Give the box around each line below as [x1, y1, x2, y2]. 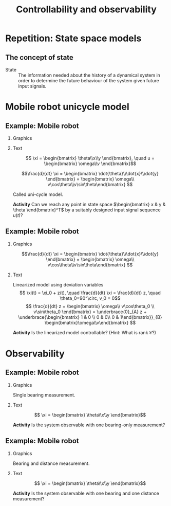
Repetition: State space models [5, 32, 142, 44]
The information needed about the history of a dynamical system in [18, 72, 161, 78]
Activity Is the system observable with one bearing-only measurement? [12, 422, 165, 428]
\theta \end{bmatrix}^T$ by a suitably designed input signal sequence [12, 207, 161, 213]
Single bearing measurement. [12, 392, 75, 398]
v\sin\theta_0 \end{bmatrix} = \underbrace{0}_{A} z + [33, 309, 147, 315]
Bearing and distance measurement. [12, 460, 90, 466]
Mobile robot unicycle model [5, 101, 129, 113]
